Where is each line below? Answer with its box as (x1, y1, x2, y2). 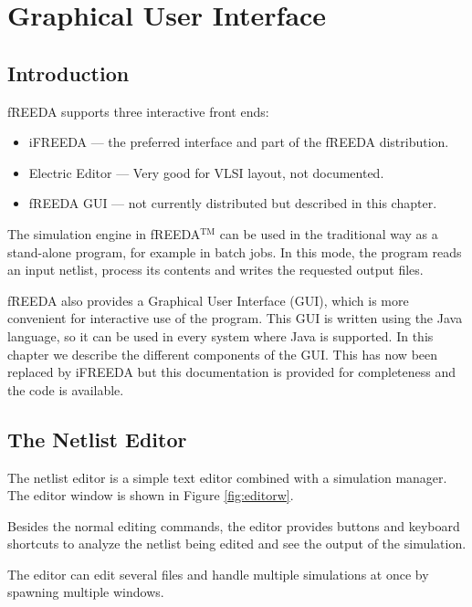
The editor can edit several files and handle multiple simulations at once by (7, 564, 429, 583)
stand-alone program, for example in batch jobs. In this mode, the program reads (7, 242, 462, 261)
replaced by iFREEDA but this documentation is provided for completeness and (7, 362, 456, 382)
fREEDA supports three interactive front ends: (7, 101, 269, 120)
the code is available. (7, 380, 124, 399)
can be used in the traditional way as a (219, 224, 438, 243)
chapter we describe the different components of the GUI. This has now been (7, 344, 438, 363)
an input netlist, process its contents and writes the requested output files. (7, 260, 424, 279)
